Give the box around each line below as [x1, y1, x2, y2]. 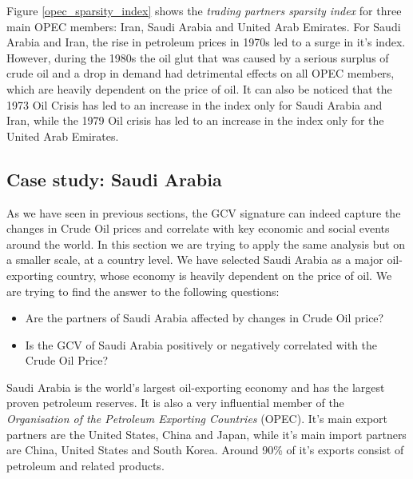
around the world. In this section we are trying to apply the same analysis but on [6, 235, 406, 252]
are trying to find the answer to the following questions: [6, 282, 280, 299]
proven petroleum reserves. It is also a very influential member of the [6, 394, 344, 411]
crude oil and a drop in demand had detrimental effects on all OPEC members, [6, 65, 395, 82]
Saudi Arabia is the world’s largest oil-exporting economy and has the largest [6, 378, 385, 395]
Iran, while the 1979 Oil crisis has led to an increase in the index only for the [6, 112, 384, 129]
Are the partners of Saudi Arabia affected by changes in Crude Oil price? [25, 309, 384, 326]
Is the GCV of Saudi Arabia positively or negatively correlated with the [25, 336, 378, 353]
